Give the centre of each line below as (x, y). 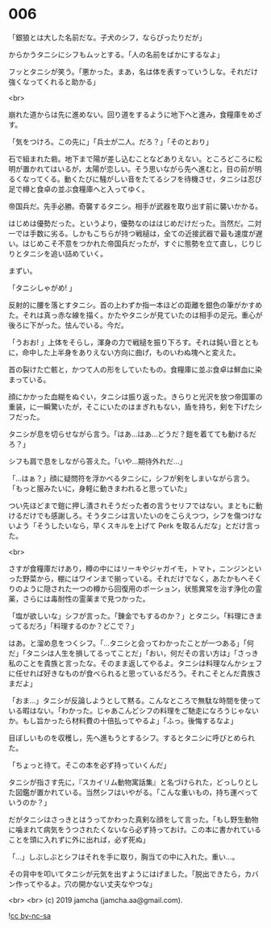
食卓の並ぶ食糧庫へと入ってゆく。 (92, 189)
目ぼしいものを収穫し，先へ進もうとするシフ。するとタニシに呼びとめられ (132, 738)
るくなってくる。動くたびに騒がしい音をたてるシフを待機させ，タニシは (128, 179)
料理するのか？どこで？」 (96, 626)
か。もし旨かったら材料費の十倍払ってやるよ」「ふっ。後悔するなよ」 (123, 720)
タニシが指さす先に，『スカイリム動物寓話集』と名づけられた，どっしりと (130, 782)
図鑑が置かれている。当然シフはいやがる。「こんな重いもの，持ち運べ (129, 792)
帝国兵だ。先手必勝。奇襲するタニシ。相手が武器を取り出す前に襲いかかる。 (135, 206)
